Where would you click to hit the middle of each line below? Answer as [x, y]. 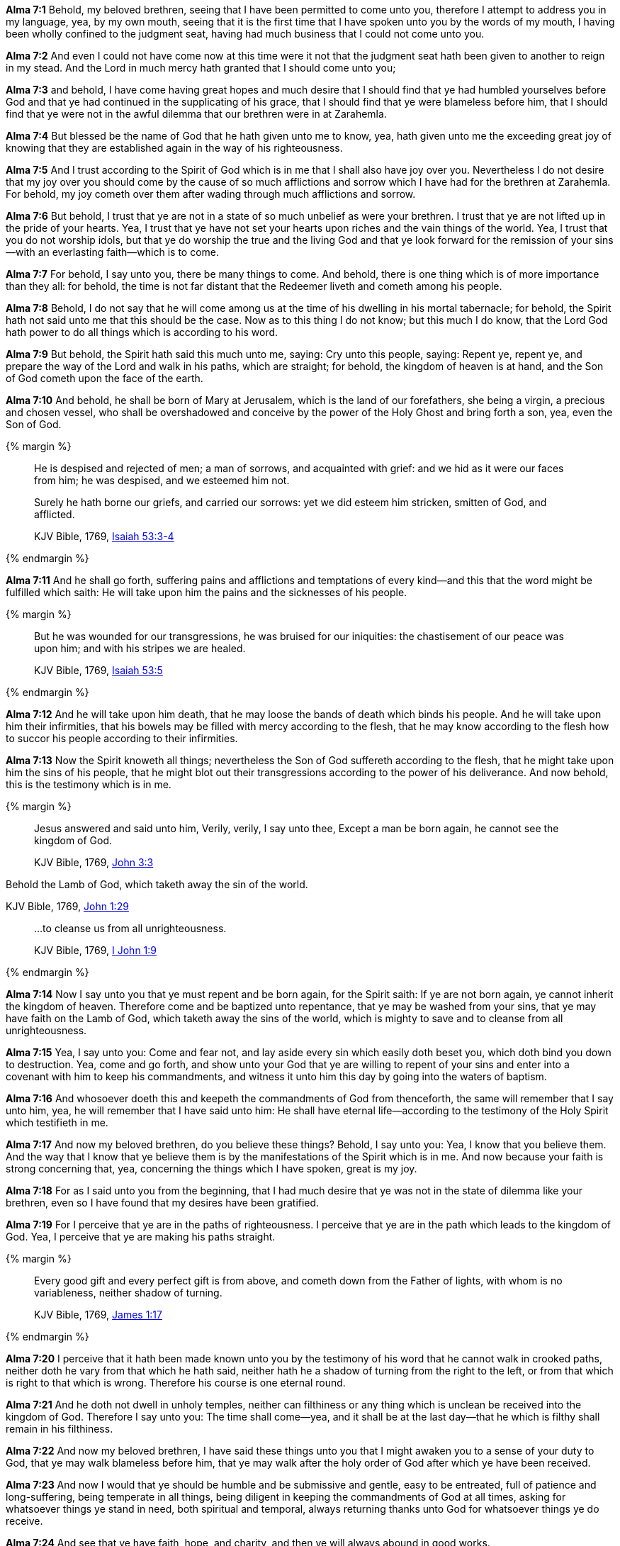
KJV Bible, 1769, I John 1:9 [96, 950]
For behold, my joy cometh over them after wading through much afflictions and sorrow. [211, 194]
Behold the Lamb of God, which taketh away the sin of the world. [157, 884]
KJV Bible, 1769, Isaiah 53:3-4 [104, 536]
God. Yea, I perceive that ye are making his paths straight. [141, 1237]
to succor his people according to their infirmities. [122, 738]
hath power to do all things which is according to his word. [142, 332]
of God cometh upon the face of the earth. [105, 378]
